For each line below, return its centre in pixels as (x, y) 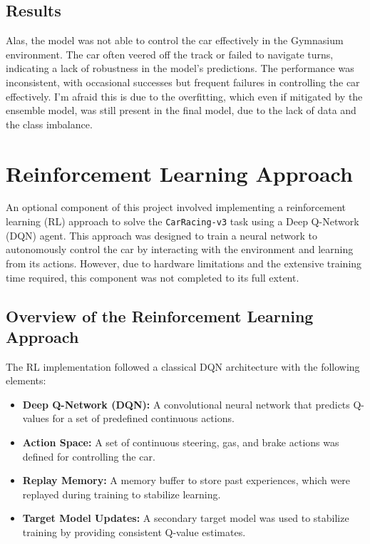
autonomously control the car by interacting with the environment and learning (180, 249)
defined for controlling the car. (89, 456)
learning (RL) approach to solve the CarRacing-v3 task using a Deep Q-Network (183, 221)
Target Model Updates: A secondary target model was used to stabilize (186, 518)
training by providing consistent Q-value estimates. (134, 532)
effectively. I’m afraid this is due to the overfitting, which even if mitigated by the (184, 96)
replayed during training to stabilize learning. (122, 494)
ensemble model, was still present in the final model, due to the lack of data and (181, 110)
